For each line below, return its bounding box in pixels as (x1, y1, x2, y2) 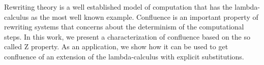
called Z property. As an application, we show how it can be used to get (4, 41, 228, 52)
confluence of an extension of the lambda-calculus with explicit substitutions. (4, 51, 244, 61)
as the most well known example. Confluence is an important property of (31, 11, 258, 22)
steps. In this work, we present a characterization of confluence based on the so (4, 31, 250, 42)
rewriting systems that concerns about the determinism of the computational (4, 21, 244, 32)
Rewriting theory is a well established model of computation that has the (4, 2, 232, 12)
